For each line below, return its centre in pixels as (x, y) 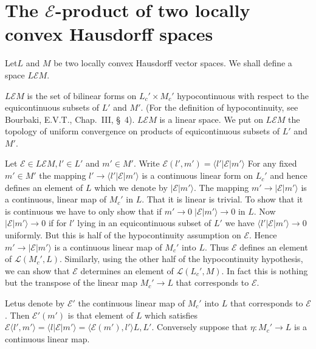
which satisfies (171, 315)
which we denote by (131, 187)
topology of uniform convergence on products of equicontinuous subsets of (143, 131)
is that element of (101, 315)
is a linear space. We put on (211, 119)
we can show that (37, 270)
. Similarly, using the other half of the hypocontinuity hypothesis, (181, 259)
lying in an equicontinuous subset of (144, 223)
